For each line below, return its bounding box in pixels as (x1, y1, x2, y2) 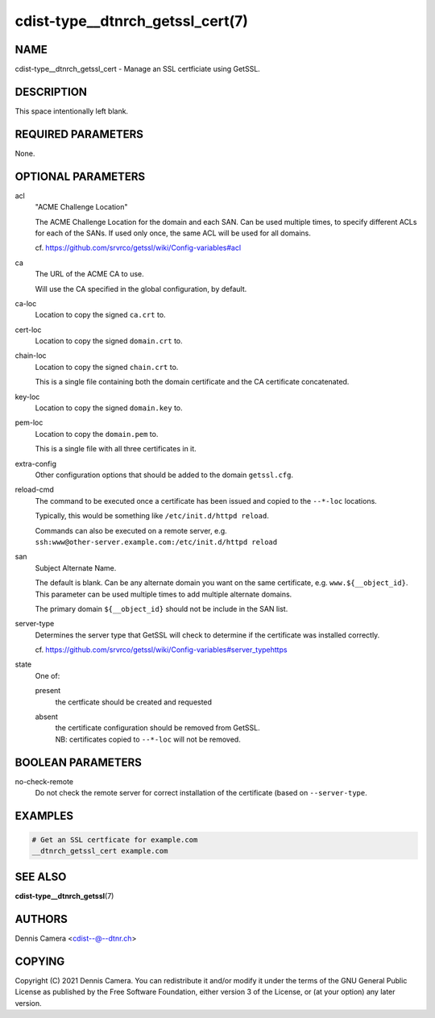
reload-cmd (14, 484, 54, 495)
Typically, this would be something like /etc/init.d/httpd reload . (35, 511, 269, 521)
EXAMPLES (14, 808, 74, 822)
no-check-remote (14, 776, 74, 786)
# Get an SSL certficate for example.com (31, 835, 198, 845)
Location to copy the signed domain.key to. (35, 403, 183, 413)
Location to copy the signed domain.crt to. (35, 336, 183, 346)
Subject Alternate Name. (35, 563, 117, 572)
